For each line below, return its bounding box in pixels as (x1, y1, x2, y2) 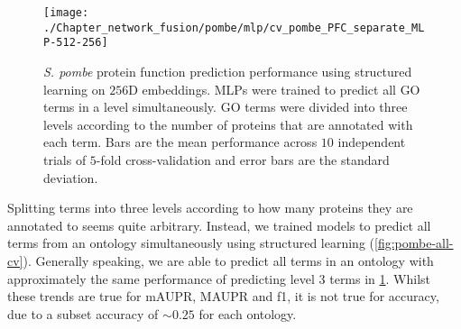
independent (337, 133, 406, 151)
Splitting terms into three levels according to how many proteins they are (7, 198, 413, 217)
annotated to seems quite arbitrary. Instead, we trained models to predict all (7, 215, 431, 234)
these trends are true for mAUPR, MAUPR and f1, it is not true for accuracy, (7, 287, 439, 306)
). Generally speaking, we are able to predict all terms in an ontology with (23, 251, 434, 270)
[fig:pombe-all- (374, 233, 454, 252)
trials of (43, 150, 87, 169)
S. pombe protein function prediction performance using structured (43, 61, 412, 80)
